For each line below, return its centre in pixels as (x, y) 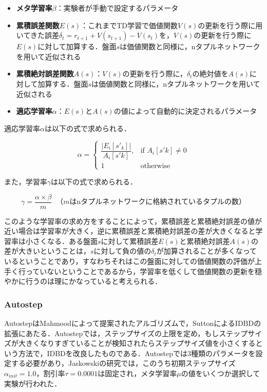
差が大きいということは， (47, 251)
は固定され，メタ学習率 (137, 373)
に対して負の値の (122, 251)
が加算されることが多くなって (207, 251)
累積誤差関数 (38, 25)
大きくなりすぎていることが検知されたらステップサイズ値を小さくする (137, 343)
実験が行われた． (33, 383)
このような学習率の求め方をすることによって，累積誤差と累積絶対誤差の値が (133, 221)
